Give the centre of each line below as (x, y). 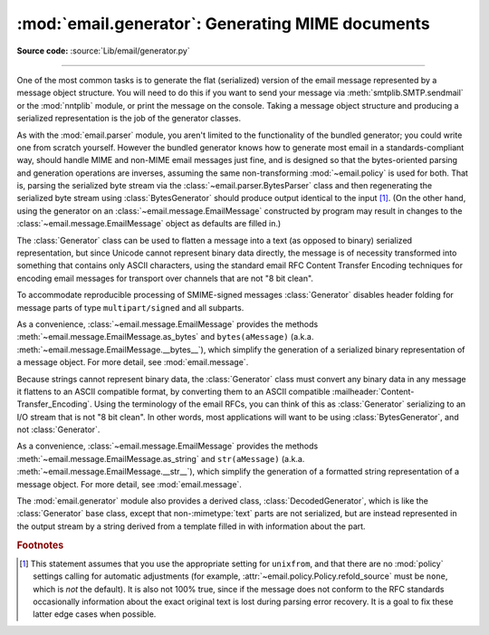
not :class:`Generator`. (58, 429)
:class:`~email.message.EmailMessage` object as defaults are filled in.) (149, 224)
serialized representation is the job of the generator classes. (129, 119)
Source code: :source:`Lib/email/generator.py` (103, 51)
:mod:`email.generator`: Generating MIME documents (223, 24)
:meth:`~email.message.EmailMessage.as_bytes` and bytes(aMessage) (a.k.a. (165, 337)
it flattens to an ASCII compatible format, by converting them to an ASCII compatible (173, 391)
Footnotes (40, 545)
